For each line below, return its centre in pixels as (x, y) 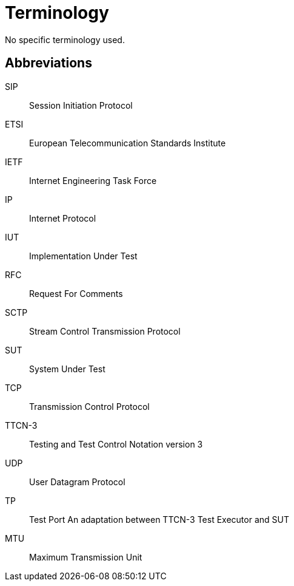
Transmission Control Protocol (89, 406)
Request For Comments (76, 293)
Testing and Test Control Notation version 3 (116, 444)
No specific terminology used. (65, 39)
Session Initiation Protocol (81, 105)
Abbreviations (48, 63)
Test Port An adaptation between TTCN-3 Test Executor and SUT (159, 519)
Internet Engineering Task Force (93, 180)
